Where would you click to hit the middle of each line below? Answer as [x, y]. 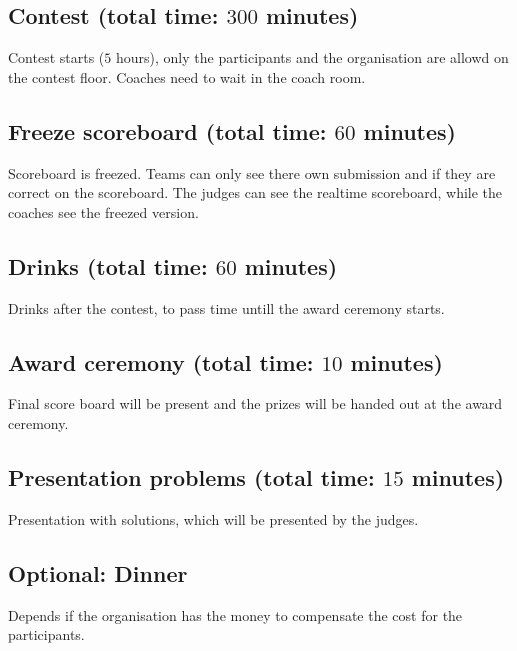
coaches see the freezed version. [103, 211]
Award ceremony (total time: [161, 361]
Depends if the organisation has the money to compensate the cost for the [235, 614]
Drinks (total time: [108, 265]
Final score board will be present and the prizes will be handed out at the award [255, 403]
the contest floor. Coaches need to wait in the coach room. [187, 76]
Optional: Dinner [98, 572]
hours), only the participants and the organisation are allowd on [312, 57]
